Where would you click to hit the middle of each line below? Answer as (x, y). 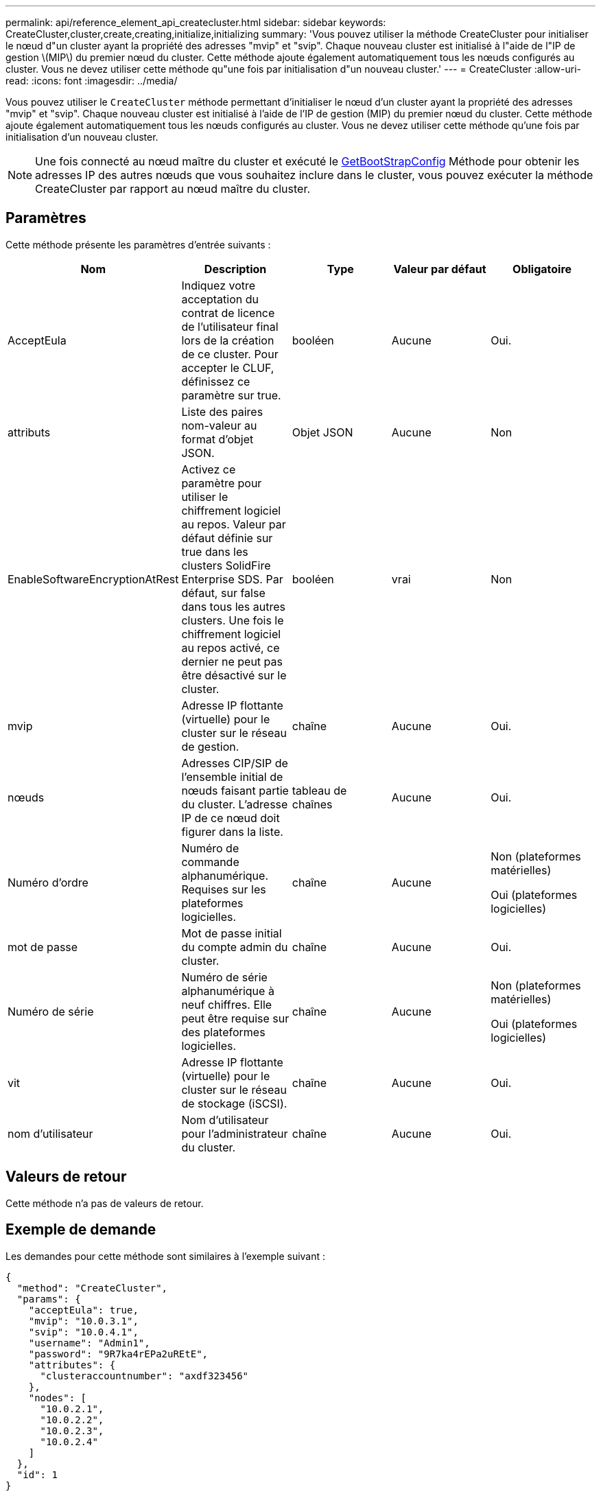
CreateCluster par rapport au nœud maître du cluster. (173, 189)
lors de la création (228, 340)
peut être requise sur (235, 1018)
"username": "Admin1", (89, 1343)
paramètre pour (222, 483)
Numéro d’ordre (48, 882)
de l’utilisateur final (230, 326)
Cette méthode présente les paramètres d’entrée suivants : (138, 244)
